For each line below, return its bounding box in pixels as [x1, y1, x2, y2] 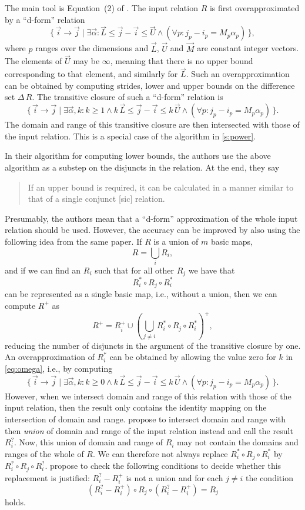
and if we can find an [5, 264, 81, 276]
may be [73, 55, 100, 67]
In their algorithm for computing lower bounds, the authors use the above [5, 149, 271, 162]
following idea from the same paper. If [5, 235, 142, 247]
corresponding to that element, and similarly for [5, 68, 178, 80]
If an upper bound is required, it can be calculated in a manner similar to [28, 181, 294, 193]
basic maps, [211, 235, 253, 247]
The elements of [5, 55, 62, 67]
